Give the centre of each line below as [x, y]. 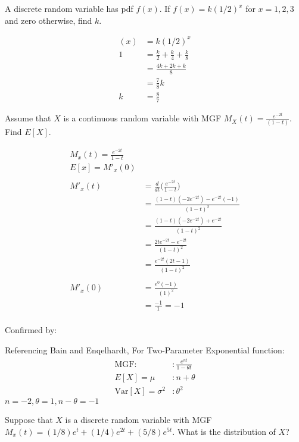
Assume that [28, 118]
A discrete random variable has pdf [69, 8]
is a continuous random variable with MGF [142, 118]
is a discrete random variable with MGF [138, 420]
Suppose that [29, 420]
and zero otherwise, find [49, 20]
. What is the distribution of [224, 431]
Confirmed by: [31, 330]
